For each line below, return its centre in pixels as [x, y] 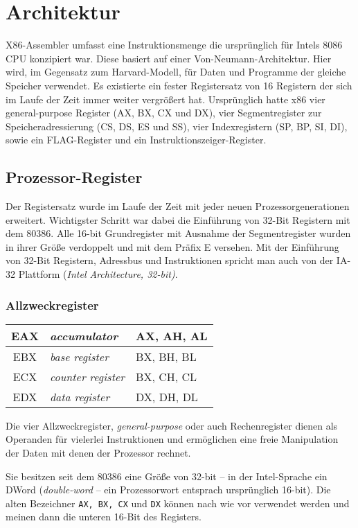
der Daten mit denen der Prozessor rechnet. [98, 453]
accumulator [84, 335]
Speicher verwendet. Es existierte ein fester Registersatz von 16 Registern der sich [179, 85]
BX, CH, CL [167, 376]
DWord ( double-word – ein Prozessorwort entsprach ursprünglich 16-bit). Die [168, 490]
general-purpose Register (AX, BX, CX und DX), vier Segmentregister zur [164, 113]
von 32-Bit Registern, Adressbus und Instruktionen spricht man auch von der [170, 260]
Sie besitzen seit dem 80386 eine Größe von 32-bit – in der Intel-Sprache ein [167, 476]
